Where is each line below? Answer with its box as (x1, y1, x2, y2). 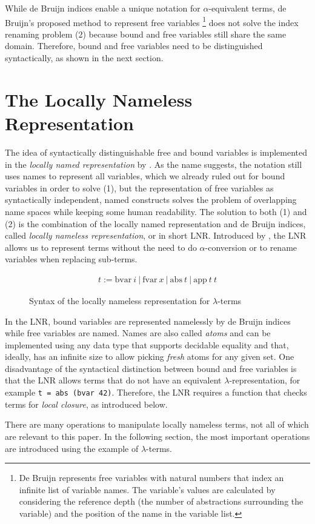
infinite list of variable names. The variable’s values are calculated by (19, 483, 276, 496)
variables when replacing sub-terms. (5, 253, 138, 265)
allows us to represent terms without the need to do (5, 240, 197, 253)
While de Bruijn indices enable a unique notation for (5, 2, 201, 14)
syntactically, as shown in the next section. (5, 51, 164, 64)
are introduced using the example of (5, 442, 139, 454)
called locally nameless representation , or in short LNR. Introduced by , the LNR (5, 229, 307, 242)
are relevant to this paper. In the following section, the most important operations (5, 429, 310, 442)
